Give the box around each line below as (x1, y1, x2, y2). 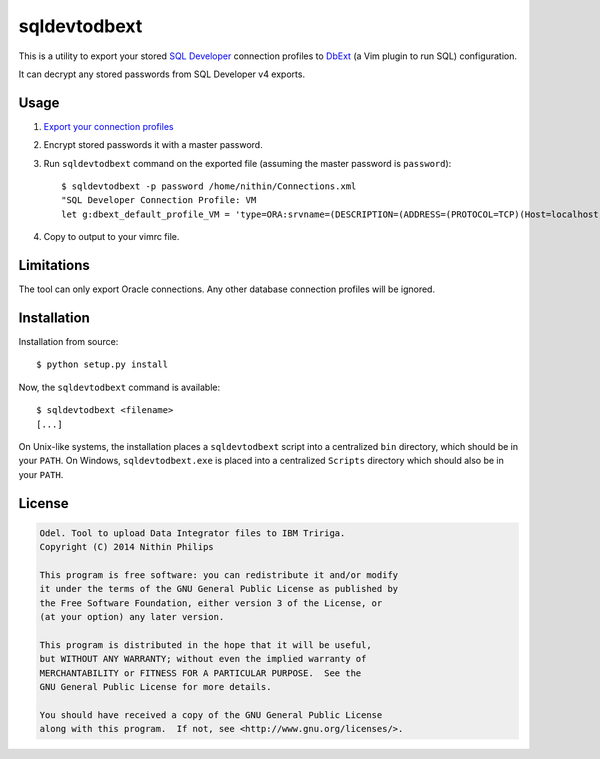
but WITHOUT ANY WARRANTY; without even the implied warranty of (39, 653, 367, 665)
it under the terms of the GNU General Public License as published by (39, 583, 399, 595)
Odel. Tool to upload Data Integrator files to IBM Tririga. (39, 527, 346, 539)
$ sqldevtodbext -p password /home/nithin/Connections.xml (61, 181, 357, 192)
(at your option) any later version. (39, 611, 225, 623)
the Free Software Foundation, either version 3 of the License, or (39, 597, 383, 609)
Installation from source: (18, 336, 119, 347)
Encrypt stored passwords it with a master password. (43, 139, 264, 151)
